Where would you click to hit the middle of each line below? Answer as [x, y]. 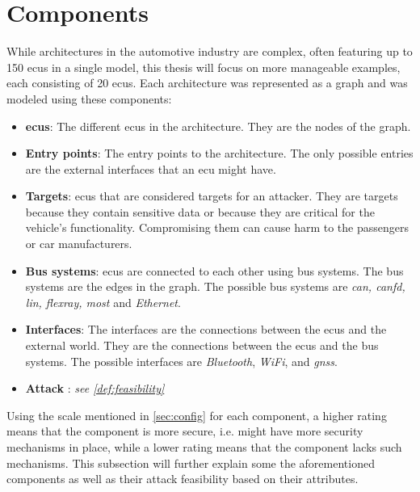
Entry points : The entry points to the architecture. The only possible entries [219, 153]
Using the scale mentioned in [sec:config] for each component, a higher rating [197, 415]
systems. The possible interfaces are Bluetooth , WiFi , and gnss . [181, 361]
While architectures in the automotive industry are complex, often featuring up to [210, 51]
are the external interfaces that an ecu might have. [151, 168]
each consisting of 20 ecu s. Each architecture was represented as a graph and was [207, 83]
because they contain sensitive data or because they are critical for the [200, 211]
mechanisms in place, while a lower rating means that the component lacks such [204, 447]
